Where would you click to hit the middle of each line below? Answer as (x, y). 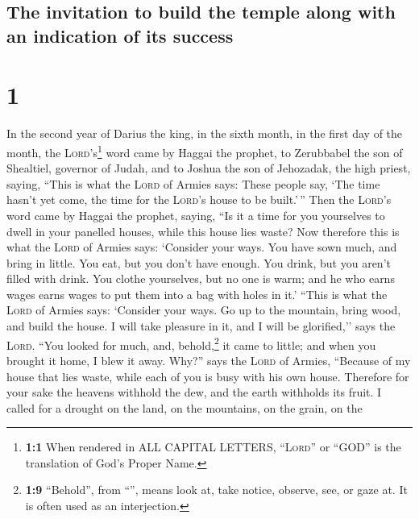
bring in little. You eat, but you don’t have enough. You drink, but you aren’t (199, 262)
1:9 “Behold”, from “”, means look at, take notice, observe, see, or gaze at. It (216, 490)
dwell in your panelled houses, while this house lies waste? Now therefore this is (203, 231)
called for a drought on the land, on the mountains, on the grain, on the (185, 407)
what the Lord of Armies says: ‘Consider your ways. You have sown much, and (202, 247)
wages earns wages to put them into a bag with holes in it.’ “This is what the (197, 294)
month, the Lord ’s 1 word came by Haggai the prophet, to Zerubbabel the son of (205, 151)
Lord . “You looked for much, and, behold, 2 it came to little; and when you (191, 343)
